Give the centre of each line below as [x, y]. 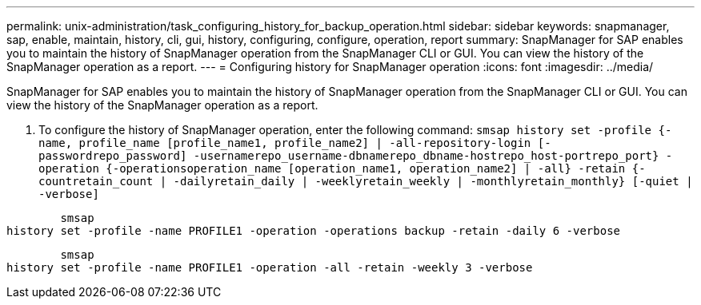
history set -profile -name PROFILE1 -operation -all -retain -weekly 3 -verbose [270, 267]
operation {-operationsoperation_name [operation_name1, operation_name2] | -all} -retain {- [342, 168]
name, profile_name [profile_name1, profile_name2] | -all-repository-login [285, 143]
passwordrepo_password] [113, 156]
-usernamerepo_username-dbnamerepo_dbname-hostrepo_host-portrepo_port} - [433, 156]
